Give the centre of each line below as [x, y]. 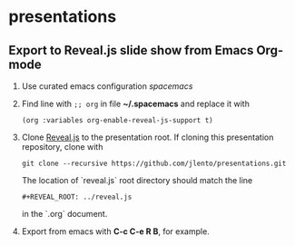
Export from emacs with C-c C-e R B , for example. [115, 231]
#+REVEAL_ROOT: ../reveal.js [77, 197]
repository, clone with [62, 147]
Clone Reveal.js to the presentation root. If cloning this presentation [147, 137]
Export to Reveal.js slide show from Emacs [131, 50]
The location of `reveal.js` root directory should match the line [137, 180]
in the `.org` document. [64, 214]
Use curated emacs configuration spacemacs [107, 86]
